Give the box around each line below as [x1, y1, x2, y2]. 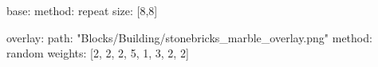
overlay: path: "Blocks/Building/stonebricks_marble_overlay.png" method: [6, 29, 372, 45]
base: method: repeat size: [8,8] [6, 2, 158, 18]
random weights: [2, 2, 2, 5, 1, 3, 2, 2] [6, 45, 189, 61]
